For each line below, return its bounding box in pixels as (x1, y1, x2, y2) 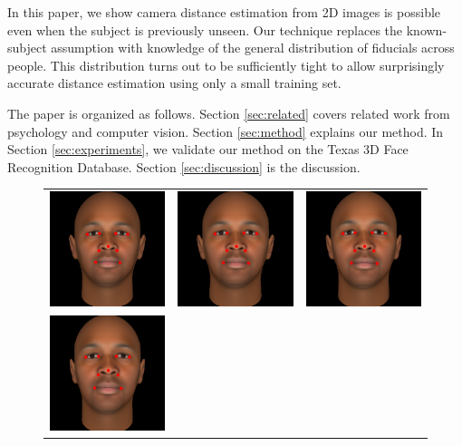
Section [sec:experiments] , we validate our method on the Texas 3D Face (7, 140, 409, 159)
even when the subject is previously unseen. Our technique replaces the (7, 20, 403, 39)
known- (406, 20, 448, 39)
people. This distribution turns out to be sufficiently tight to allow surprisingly (7, 55, 445, 74)
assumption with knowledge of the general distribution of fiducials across (51, 38, 455, 57)
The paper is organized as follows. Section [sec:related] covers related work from (7, 103, 450, 122)
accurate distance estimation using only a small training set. (7, 73, 342, 92)
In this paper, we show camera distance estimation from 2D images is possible (7, 3, 441, 21)
